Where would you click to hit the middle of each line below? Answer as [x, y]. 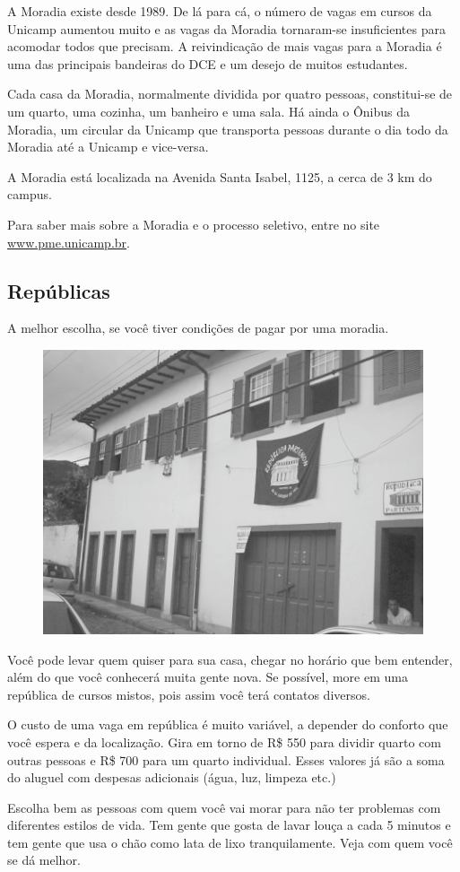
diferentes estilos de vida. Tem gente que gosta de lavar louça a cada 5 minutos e [229, 825]
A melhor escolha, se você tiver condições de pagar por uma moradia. [198, 328]
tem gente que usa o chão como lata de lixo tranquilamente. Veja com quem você [230, 842]
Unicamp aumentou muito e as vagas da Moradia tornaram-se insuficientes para [226, 28]
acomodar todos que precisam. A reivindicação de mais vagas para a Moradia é [225, 46]
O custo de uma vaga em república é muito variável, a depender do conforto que [228, 724]
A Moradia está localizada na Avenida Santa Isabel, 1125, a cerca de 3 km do [220, 176]
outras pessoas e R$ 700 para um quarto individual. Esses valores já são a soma [226, 759]
